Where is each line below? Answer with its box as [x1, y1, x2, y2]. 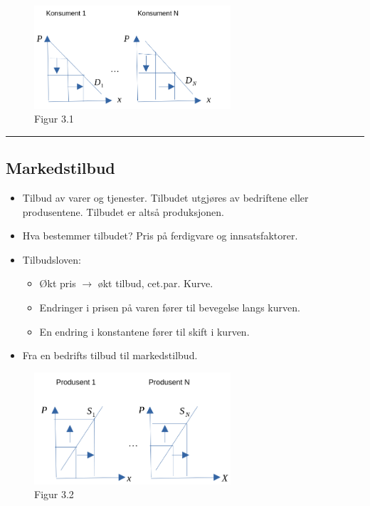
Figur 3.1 [34, 111, 74, 126]
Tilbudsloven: [22, 252, 81, 267]
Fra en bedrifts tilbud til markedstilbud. [22, 348, 198, 363]
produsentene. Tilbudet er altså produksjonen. [22, 204, 224, 219]
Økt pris [39, 276, 76, 291]
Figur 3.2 [34, 487, 74, 502]
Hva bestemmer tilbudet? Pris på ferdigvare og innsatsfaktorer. [22, 228, 298, 243]
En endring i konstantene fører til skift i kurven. [39, 324, 250, 339]
